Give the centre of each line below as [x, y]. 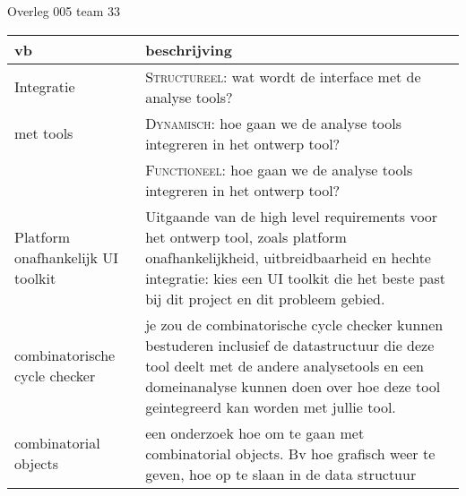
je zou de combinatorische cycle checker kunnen [294, 324]
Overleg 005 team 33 [64, 11]
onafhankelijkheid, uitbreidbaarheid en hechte [288, 257]
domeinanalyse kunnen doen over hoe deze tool [293, 386]
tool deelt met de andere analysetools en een [285, 365]
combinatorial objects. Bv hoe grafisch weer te [290, 453]
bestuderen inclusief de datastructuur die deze [290, 345]
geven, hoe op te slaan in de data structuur [281, 474]
